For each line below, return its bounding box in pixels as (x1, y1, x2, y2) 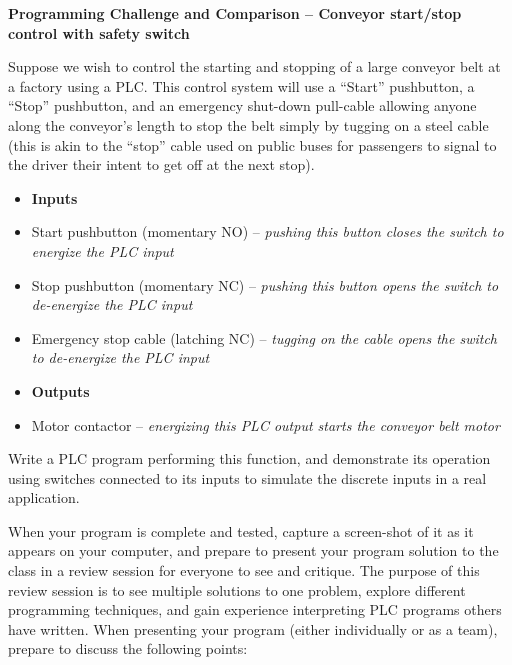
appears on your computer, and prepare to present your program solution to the (8, 540, 499, 561)
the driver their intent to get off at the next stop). (8, 154, 315, 175)
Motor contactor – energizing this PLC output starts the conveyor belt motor (31, 414, 500, 435)
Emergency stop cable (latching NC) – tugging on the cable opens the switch (31, 327, 498, 348)
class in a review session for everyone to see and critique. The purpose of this (8, 560, 480, 581)
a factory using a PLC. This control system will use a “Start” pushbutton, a (8, 75, 475, 96)
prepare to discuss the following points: (8, 638, 248, 659)
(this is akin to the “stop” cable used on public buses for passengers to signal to (8, 134, 497, 155)
